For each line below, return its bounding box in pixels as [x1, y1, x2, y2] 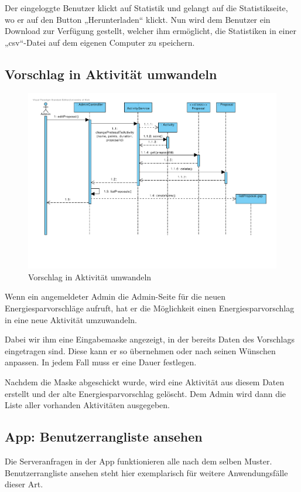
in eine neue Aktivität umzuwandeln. [5, 313, 137, 325]
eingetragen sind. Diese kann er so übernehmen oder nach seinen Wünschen [5, 344, 276, 357]
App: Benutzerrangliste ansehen [5, 427, 203, 446]
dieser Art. [5, 478, 43, 490]
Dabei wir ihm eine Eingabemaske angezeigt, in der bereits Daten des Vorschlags [5, 333, 295, 345]
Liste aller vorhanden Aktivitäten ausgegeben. [5, 399, 170, 411]
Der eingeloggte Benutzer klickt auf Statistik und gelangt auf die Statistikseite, [5, 2, 288, 13]
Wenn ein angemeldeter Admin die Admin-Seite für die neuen [5, 290, 225, 303]
